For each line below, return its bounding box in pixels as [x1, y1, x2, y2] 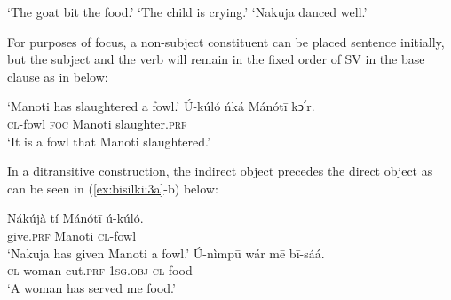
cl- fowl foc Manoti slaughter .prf [7, 114, 187, 132]
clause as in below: [7, 67, 108, 85]
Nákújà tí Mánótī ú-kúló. [7, 209, 144, 227]
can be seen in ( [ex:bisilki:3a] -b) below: [7, 178, 218, 197]
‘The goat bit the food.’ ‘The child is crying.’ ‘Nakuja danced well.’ [7, 3, 368, 20]
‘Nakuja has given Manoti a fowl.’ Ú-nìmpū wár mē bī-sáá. [7, 243, 325, 262]
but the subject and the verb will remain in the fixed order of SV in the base [7, 50, 425, 68]
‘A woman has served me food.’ [7, 278, 176, 296]
